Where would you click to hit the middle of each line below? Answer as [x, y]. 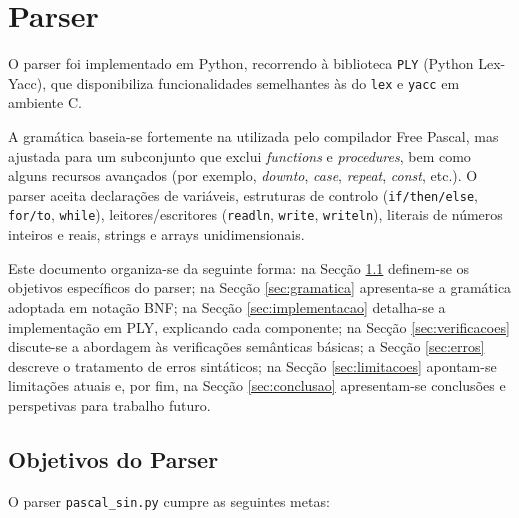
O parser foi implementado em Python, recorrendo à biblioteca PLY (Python [241, 63]
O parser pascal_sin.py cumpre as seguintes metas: [169, 500]
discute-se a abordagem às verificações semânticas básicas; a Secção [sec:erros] [246, 346]
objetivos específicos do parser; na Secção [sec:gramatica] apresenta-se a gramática [260, 287]
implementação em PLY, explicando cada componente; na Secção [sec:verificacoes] [259, 326]
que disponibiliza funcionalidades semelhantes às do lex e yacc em [255, 82]
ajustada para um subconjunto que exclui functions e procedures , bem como [239, 155]
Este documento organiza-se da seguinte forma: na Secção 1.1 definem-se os [239, 267]
